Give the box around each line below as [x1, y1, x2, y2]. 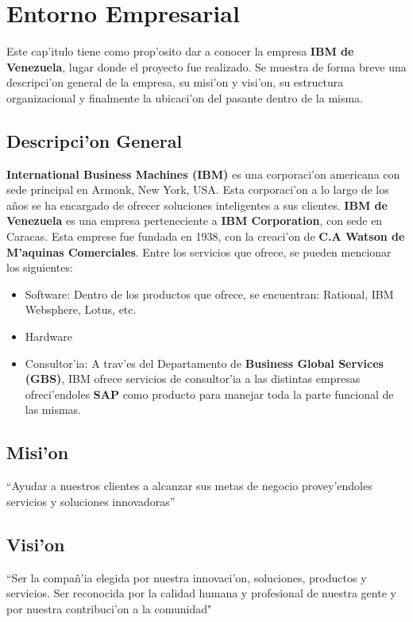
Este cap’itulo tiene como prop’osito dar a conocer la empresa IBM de [6, 43, 354, 60]
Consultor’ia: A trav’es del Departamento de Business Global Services [25, 354, 384, 371]
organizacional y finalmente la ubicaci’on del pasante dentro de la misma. [6, 89, 364, 106]
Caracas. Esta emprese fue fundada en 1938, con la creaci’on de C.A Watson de [6, 228, 405, 245]
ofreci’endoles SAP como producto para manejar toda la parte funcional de [25, 385, 394, 402]
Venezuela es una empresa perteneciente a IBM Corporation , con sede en [6, 212, 383, 229]
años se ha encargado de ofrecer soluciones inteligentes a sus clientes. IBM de [6, 196, 388, 213]
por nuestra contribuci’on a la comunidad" [6, 600, 212, 616]
